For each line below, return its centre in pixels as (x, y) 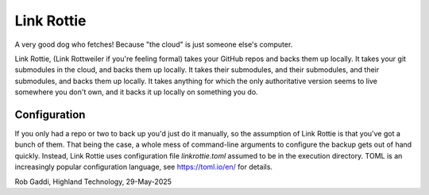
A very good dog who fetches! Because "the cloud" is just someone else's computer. (154, 44)
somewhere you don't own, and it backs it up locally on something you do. (136, 92)
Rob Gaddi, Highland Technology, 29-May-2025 (93, 182)
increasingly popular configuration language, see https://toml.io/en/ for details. (144, 167)
